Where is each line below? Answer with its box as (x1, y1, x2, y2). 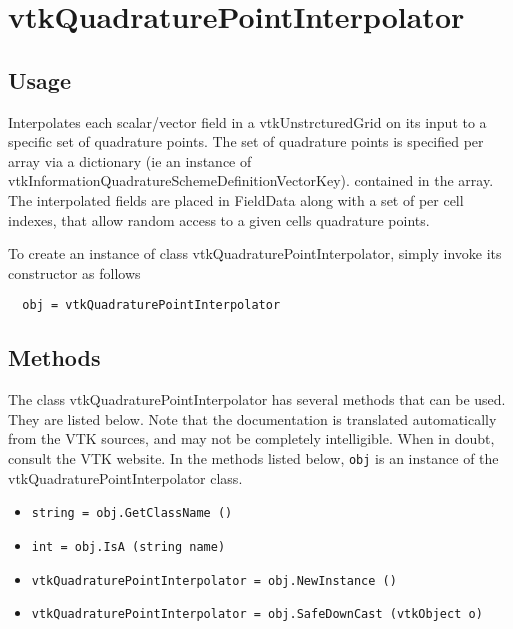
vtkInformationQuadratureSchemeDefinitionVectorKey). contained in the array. (8, 170, 494, 191)
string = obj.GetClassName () (31, 506, 233, 521)
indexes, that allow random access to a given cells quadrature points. (8, 209, 430, 230)
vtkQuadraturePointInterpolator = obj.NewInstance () (31, 573, 397, 588)
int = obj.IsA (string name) (31, 539, 226, 554)
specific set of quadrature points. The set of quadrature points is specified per (8, 131, 484, 152)
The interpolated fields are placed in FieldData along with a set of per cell (8, 189, 464, 210)
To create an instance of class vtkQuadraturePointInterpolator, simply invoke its (8, 243, 502, 264)
